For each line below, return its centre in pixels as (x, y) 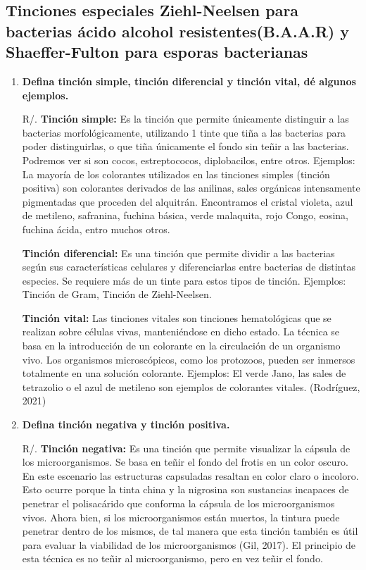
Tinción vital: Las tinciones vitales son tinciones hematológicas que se (177, 317)
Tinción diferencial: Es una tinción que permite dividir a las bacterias (178, 253)
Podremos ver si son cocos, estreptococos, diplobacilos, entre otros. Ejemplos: (189, 160)
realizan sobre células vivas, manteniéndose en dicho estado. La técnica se (181, 332)
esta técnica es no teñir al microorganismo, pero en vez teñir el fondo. (172, 558)
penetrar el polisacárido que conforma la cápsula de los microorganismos (178, 503)
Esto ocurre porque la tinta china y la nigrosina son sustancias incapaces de (185, 489)
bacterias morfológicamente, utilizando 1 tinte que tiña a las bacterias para (184, 132)
